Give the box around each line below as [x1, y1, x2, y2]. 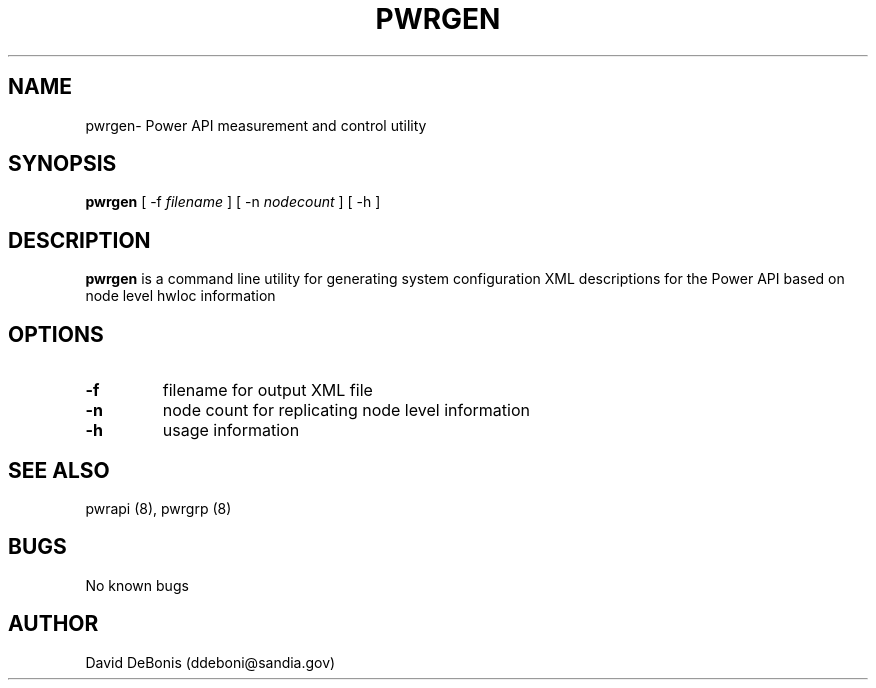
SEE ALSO [8, 457, 110, 483]
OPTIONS [8, 321, 104, 347]
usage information [162, 420, 300, 441]
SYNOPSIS [8, 151, 117, 177]
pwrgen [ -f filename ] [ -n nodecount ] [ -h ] [85, 193, 381, 211]
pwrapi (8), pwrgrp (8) [85, 499, 232, 517]
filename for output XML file [162, 380, 373, 401]
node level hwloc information [85, 287, 276, 305]
